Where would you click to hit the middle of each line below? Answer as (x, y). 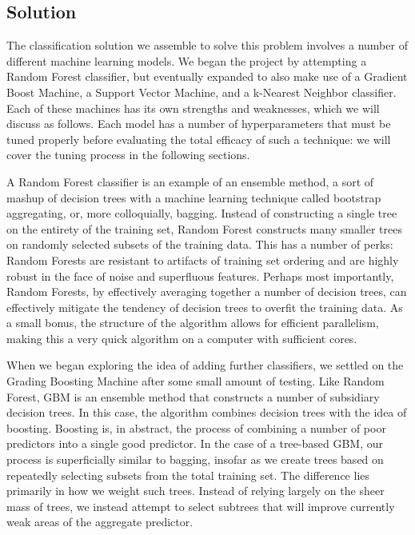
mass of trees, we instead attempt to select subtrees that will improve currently (201, 506)
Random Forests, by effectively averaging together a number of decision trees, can (207, 291)
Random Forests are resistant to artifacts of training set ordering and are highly (203, 260)
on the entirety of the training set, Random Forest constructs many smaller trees (204, 228)
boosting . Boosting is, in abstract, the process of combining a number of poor (196, 427)
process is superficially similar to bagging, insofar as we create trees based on (195, 459)
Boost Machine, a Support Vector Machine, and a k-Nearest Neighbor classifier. (202, 92)
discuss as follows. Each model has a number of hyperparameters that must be (199, 124)
